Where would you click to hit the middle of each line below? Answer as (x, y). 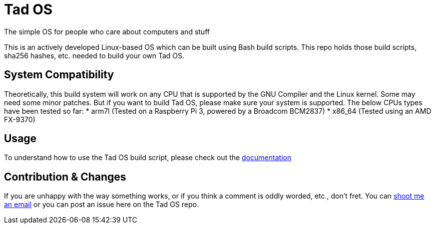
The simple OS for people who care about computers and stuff (107, 31)
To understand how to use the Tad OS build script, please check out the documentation (148, 158)
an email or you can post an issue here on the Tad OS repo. (101, 205)
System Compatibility (59, 75)
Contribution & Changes (65, 177)
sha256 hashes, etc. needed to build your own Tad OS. (94, 55)
